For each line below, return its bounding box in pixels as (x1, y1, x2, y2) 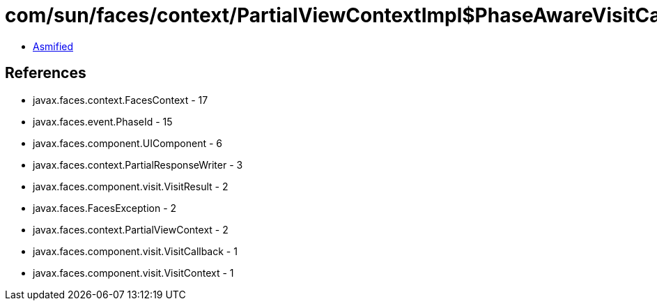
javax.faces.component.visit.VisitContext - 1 (33, 266, 234, 279)
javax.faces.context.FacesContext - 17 (33, 93, 208, 106)
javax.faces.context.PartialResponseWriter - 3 (33, 158, 243, 171)
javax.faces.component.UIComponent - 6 (33, 137, 223, 149)
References (5, 64, 86, 82)
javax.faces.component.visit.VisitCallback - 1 (33, 245, 238, 257)
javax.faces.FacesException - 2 (33, 201, 177, 214)
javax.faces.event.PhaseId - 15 (33, 115, 173, 128)
